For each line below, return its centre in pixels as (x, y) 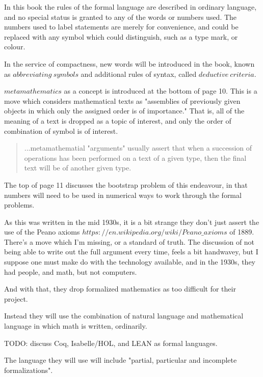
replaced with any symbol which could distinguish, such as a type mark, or (121, 36)
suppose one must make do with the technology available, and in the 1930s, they (130, 262)
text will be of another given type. (78, 168)
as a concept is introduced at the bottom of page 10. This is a (161, 91)
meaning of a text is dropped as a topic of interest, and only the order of (118, 120)
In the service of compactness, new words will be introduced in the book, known (129, 63)
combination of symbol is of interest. (61, 130)
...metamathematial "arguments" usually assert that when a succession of (138, 148)
